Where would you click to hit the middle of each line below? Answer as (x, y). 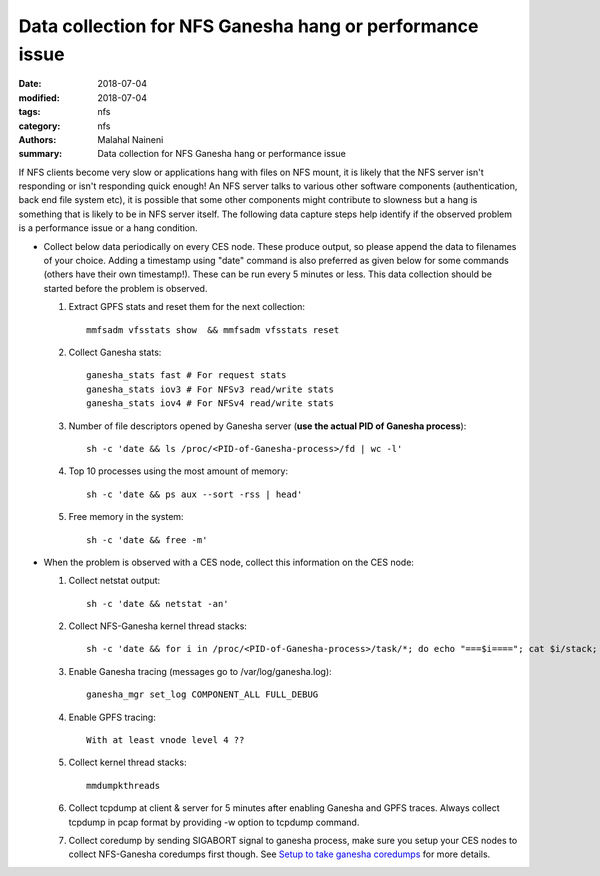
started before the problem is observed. (125, 288)
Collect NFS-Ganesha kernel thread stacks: (157, 626)
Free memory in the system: (126, 517)
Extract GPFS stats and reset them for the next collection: (186, 307)
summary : (40, 154)
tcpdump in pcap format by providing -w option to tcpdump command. (214, 822)
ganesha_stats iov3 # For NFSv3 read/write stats (210, 389)
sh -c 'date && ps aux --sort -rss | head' (194, 494)
